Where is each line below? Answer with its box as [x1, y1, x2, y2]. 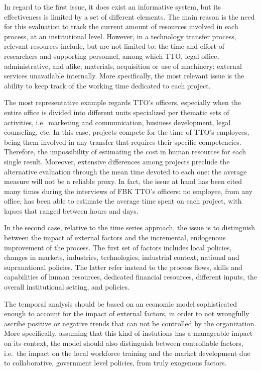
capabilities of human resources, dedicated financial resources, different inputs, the [4, 271, 257, 282]
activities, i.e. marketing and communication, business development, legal [4, 117, 231, 127]
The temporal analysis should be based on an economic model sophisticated [4, 298, 237, 309]
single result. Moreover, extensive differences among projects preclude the [4, 156, 230, 166]
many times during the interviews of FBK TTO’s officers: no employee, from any [4, 185, 253, 196]
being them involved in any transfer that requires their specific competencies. [4, 136, 241, 147]
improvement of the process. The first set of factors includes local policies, [4, 242, 232, 252]
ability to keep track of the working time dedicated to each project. [4, 80, 211, 90]
